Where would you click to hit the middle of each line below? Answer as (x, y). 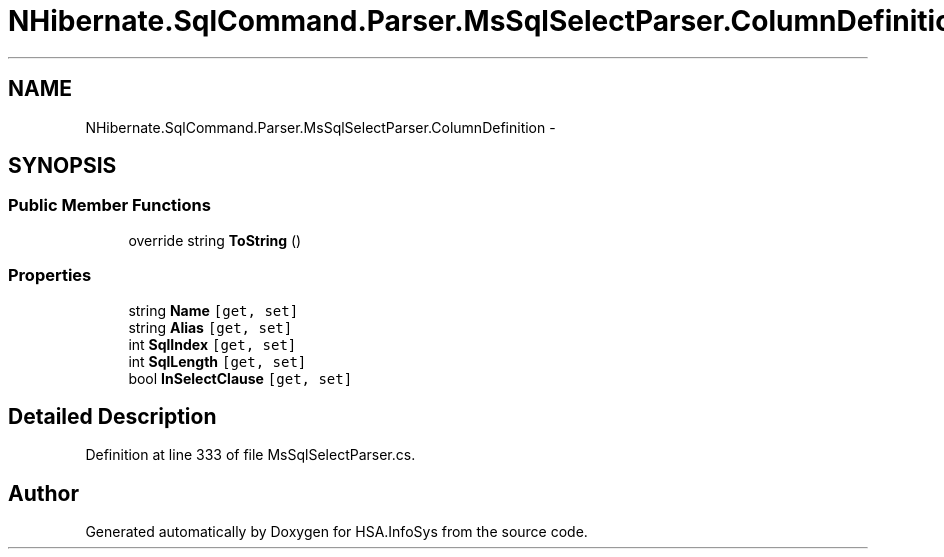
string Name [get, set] (213, 310)
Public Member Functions (109, 205)
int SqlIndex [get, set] (212, 344)
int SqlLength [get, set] (217, 361)
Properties (50, 275)
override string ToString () (215, 240)
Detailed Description (112, 416)
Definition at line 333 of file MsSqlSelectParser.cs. (250, 455)
